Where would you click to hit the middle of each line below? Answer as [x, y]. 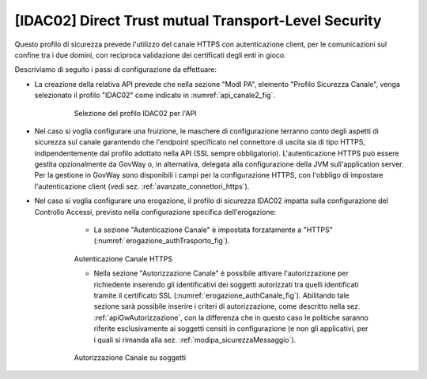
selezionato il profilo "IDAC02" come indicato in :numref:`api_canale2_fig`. [155, 96]
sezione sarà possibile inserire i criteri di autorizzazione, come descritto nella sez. [227, 306]
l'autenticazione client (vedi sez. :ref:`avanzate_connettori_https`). [142, 186]
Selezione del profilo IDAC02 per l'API [135, 113]
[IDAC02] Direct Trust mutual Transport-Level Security [198, 21]
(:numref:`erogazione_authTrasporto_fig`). [162, 241]
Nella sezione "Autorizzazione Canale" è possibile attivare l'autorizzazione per [221, 273]
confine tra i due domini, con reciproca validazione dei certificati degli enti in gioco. [150, 54]
